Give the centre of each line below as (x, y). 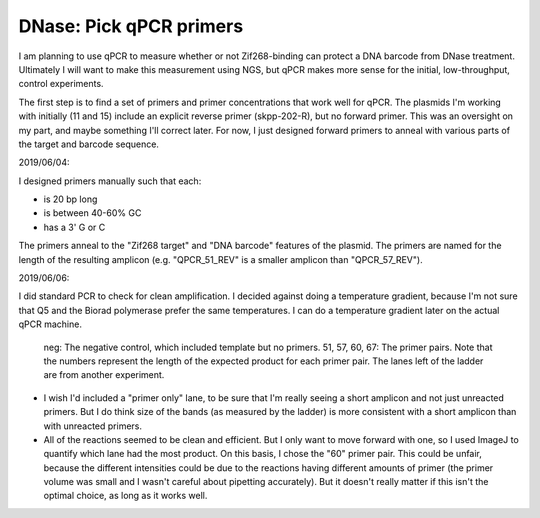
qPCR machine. (50, 324)
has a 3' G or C (74, 227)
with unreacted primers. (92, 426)
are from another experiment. (104, 375)
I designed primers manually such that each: (110, 181)
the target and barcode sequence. (89, 144)
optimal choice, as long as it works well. (125, 496)
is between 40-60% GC (92, 213)
